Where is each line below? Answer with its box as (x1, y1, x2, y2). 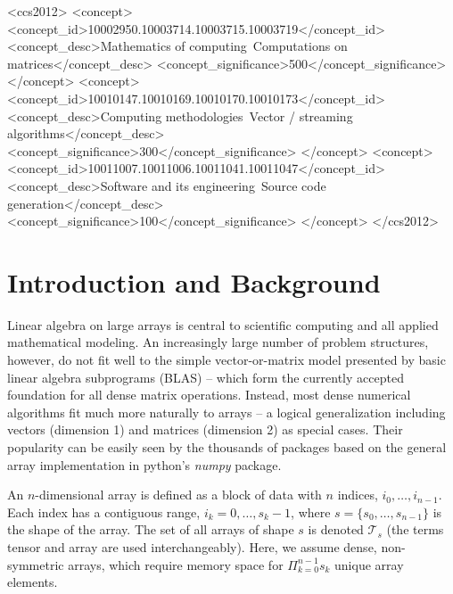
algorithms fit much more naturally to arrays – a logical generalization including (7, 402, 446, 421)
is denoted (308, 520, 364, 539)
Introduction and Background (7, 263, 381, 300)
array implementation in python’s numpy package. (7, 455, 282, 474)
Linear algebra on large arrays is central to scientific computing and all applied (7, 315, 439, 334)
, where (291, 502, 331, 521)
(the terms (386, 520, 444, 539)
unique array (334, 555, 404, 573)
